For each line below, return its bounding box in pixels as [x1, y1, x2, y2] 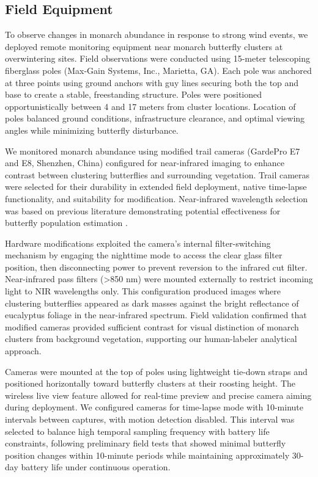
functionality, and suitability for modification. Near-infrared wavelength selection [5, 192, 308, 205]
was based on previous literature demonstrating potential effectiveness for [5, 204, 281, 217]
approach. [5, 344, 42, 357]
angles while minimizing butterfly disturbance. [5, 123, 179, 136]
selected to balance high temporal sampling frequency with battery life [5, 424, 270, 437]
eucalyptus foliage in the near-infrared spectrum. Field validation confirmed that [5, 308, 307, 321]
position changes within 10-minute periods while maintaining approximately [5, 448, 290, 461]
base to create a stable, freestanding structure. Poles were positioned [5, 88, 262, 101]
